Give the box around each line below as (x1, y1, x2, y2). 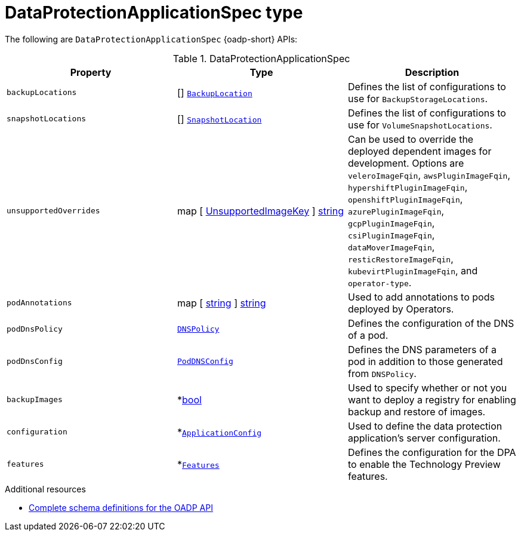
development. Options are (347, 157, 464, 169)
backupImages (7, 395, 63, 405)
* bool (177, 393, 202, 406)
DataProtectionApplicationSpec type (5, 2, 303, 23)
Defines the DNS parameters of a (347, 343, 497, 356)
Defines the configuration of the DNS (347, 317, 514, 329)
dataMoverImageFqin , (347, 240, 435, 253)
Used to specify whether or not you (347, 381, 507, 394)
